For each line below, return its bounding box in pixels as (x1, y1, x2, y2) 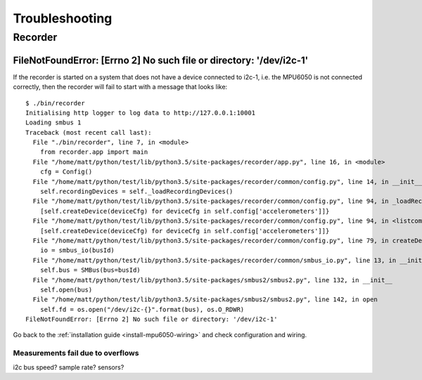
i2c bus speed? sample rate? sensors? (13, 362, 124, 372)
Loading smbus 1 (25, 119, 82, 126)
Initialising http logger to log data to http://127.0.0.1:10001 (25, 109, 256, 117)
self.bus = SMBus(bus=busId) (39, 266, 141, 274)
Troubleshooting (13, 11, 113, 26)
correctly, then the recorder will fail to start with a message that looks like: (13, 83, 228, 91)
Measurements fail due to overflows (13, 348, 139, 358)
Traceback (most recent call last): (25, 129, 152, 136)
